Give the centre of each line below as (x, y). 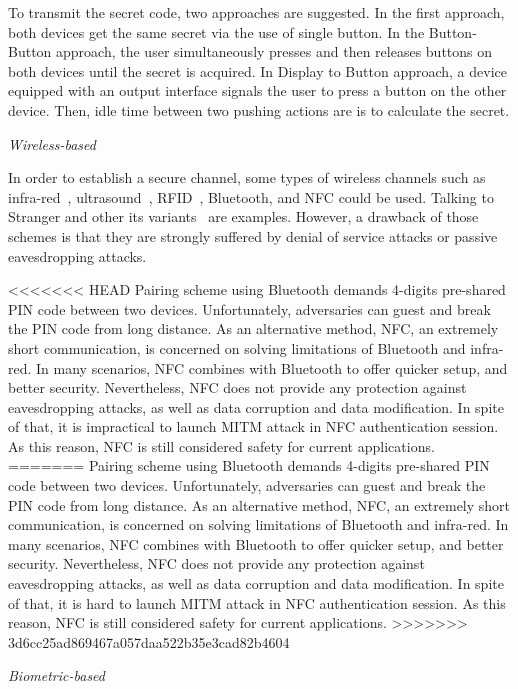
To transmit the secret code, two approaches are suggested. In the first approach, (256, 12)
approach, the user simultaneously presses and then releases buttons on (274, 51)
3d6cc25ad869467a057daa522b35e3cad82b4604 (149, 641)
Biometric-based (56, 675)
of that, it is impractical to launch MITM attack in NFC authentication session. (253, 426)
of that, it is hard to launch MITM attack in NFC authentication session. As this (257, 602)
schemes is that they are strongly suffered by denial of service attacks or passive (253, 235)
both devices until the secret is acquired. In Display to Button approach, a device (257, 70)
